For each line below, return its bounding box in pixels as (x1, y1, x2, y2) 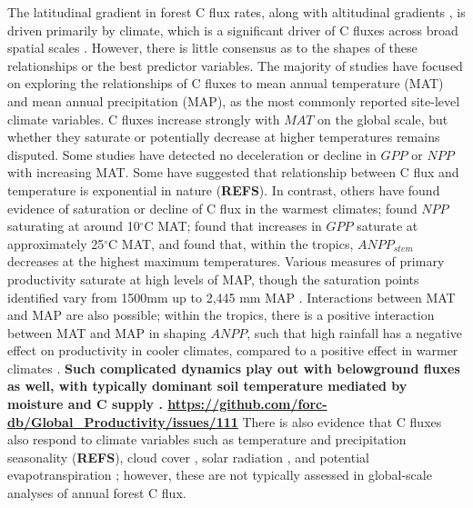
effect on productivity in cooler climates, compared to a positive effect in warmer (7, 341, 458, 360)
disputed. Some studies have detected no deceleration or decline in (7, 144, 377, 164)
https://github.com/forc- (167, 394, 327, 413)
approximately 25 (7, 234, 105, 253)
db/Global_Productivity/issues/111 (7, 412, 238, 431)
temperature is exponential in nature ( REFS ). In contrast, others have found (7, 180, 440, 199)
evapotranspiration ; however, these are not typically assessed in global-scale (7, 465, 432, 484)
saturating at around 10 (7, 216, 140, 235)
